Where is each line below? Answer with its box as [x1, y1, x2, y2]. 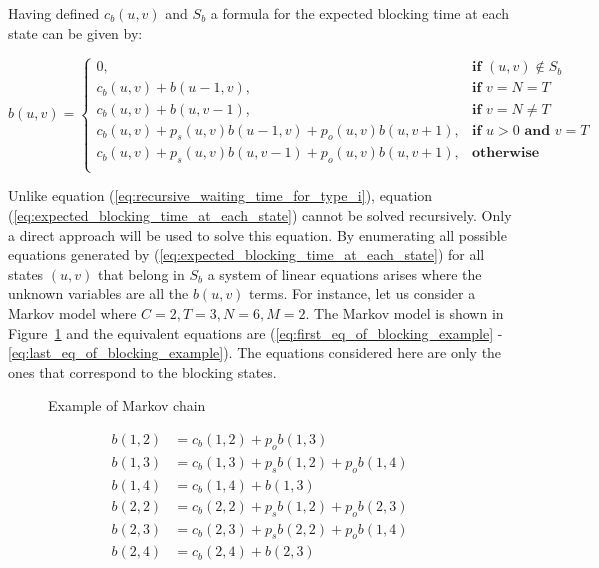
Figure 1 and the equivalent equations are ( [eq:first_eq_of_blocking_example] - [8, 322, 503, 343]
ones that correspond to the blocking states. [8, 361, 277, 382]
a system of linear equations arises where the [207, 263, 482, 284]
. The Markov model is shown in [305, 303, 504, 324]
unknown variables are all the [8, 283, 189, 304]
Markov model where [8, 303, 137, 324]
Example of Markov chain [48, 395, 206, 416]
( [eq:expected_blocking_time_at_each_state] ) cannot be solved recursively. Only [8, 205, 512, 226]
